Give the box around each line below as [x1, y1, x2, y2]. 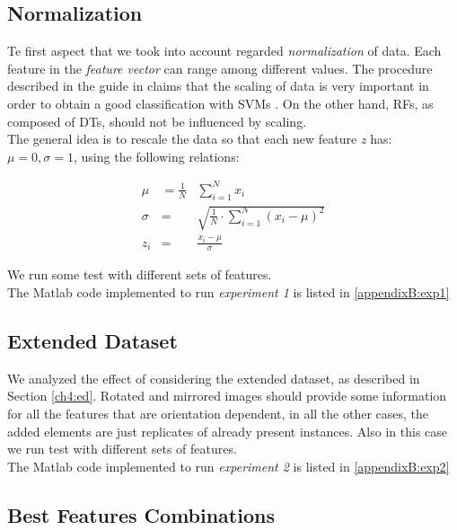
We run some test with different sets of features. [7, 265, 272, 284]
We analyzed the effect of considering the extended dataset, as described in [7, 368, 420, 387]
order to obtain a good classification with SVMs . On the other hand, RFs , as [7, 93, 434, 112]
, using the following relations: [74, 146, 240, 165]
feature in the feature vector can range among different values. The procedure [7, 58, 433, 77]
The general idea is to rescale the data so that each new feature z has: [7, 129, 392, 148]
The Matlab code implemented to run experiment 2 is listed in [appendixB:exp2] [7, 456, 450, 475]
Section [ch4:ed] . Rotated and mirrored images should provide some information [7, 386, 447, 405]
